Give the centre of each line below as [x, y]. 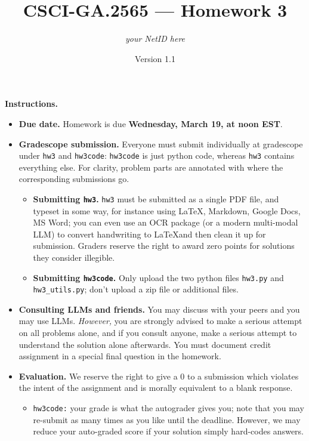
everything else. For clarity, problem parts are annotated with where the [151, 167]
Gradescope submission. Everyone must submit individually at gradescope [161, 144]
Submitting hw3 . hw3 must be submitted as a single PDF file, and [156, 198]
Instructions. [31, 104]
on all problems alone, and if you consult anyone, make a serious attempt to [158, 333]
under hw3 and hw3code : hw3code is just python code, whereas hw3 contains [157, 155]
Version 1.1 [155, 58]
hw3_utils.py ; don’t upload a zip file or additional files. [136, 289]
